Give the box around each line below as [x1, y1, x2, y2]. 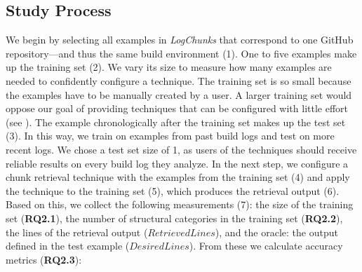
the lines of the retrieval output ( [6, 224, 148, 239]
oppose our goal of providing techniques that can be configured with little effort [6, 101, 349, 116]
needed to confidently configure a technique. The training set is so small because [6, 73, 351, 88]
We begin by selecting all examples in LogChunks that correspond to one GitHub [6, 32, 354, 47]
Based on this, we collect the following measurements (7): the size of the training [6, 197, 354, 212]
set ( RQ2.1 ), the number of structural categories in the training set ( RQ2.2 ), [6, 210, 343, 225]
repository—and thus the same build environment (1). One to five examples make [6, 46, 357, 60]
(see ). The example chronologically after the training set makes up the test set [6, 114, 346, 129]
